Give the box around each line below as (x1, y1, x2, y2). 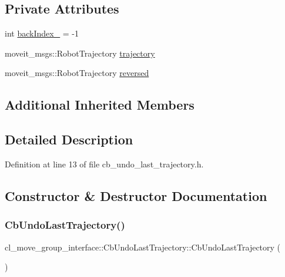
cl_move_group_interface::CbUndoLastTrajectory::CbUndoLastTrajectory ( (5, 240, 281, 253)
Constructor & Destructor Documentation (5, 186, 267, 205)
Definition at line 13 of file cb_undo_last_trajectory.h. (5, 157, 204, 170)
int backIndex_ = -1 (5, 27, 79, 39)
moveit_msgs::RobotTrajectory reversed (5, 67, 149, 79)
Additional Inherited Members (5, 95, 195, 114)
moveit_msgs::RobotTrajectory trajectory (5, 47, 155, 59)
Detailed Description (5, 130, 133, 149)
